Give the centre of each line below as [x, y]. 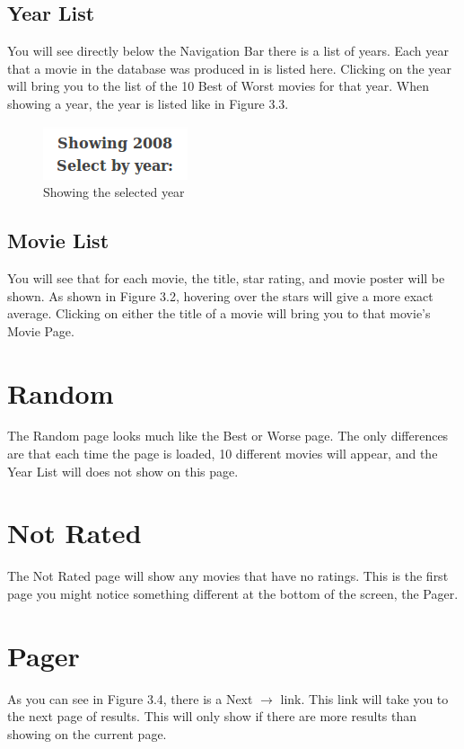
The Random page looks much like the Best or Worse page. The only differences [228, 436]
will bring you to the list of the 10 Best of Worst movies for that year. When [219, 86]
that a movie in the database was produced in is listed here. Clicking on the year [230, 68]
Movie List [58, 241]
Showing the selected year [114, 192]
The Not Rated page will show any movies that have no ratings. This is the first [228, 576]
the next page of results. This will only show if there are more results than [212, 716]
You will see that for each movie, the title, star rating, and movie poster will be [226, 277]
